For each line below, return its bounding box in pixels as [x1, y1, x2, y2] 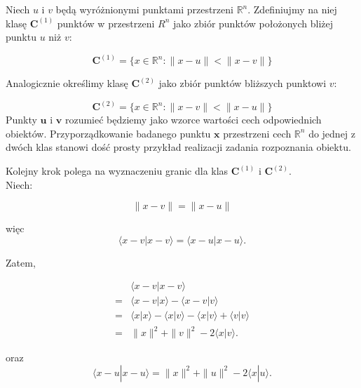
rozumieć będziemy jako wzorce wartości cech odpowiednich [64, 112, 322, 127]
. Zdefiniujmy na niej [247, 2, 337, 16]
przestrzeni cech [223, 126, 292, 140]
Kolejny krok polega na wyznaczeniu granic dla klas [6, 163, 229, 178]
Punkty [6, 112, 37, 127]
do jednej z [308, 126, 356, 140]
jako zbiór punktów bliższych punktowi [158, 76, 327, 91]
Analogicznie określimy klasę [6, 76, 128, 91]
